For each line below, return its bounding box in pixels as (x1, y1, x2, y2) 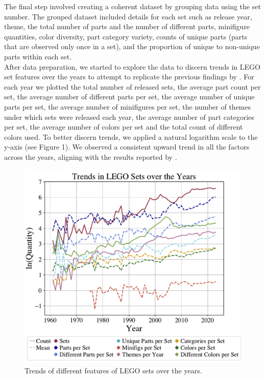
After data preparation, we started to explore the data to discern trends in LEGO (4, 61, 260, 72)
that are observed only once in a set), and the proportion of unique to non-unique (4, 41, 260, 52)
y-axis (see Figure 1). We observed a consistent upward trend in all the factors (4, 141, 250, 152)
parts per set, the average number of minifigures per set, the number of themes (4, 101, 251, 112)
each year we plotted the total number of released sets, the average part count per (4, 81, 261, 92)
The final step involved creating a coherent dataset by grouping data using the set (4, 1, 261, 11)
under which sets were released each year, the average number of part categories (4, 111, 254, 122)
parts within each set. (4, 51, 72, 61)
